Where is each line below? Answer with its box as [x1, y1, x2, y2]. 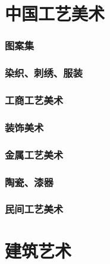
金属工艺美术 [5, 147, 64, 162]
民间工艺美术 [5, 202, 64, 216]
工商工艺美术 [5, 92, 64, 107]
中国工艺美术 [5, 1, 105, 26]
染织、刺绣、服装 [5, 65, 83, 80]
